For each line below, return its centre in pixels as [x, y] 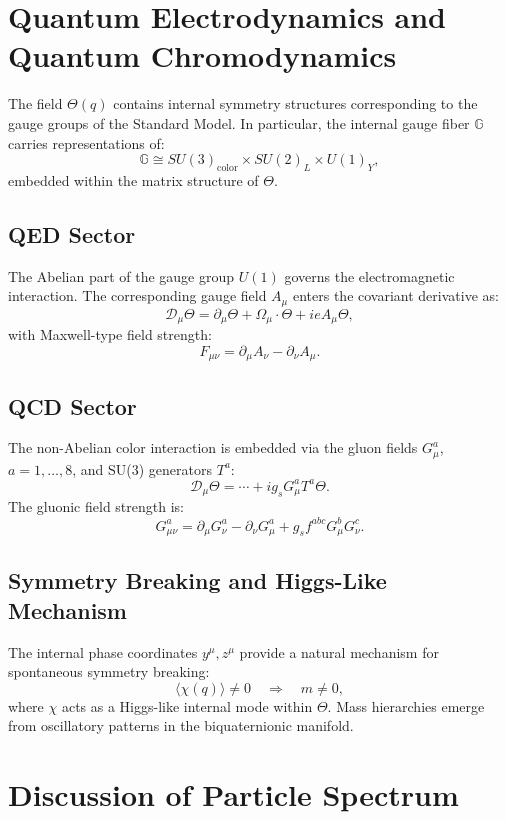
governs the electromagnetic [369, 275]
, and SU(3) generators [142, 468]
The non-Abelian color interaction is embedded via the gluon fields [213, 447]
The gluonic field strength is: [96, 506]
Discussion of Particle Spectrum [233, 794]
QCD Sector [72, 405]
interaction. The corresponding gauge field [137, 295]
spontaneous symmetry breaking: [109, 671]
